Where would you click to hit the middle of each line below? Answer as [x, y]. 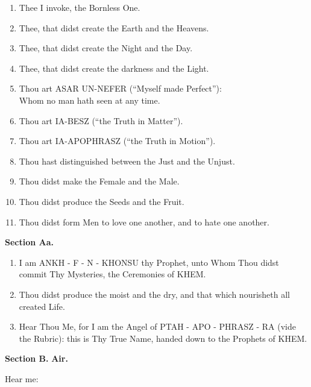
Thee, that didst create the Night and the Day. [106, 48]
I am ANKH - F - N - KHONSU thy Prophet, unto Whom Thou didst [149, 262]
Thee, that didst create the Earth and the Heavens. [114, 27]
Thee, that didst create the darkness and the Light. [114, 68]
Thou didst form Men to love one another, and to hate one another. [144, 222]
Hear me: [22, 378]
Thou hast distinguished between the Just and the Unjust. [127, 161]
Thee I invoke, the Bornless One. [80, 7]
